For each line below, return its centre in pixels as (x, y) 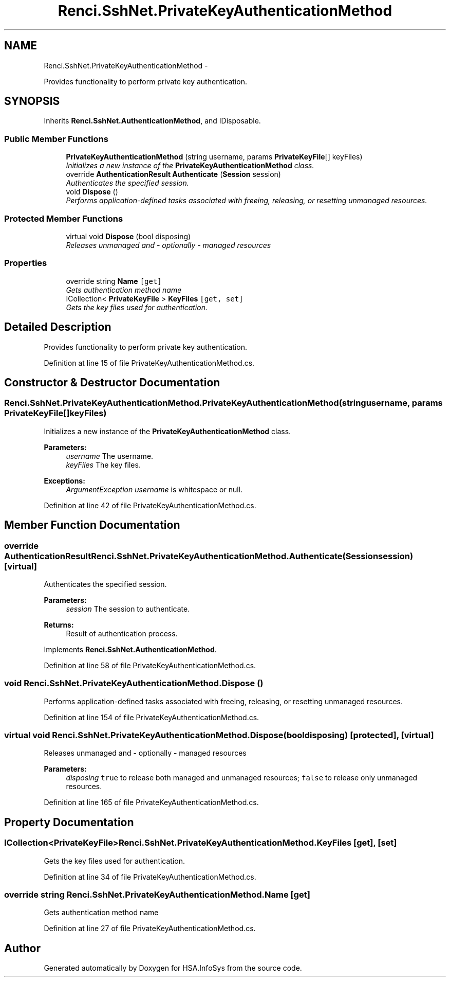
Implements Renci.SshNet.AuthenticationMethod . (130, 649)
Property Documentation (69, 822)
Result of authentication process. (122, 633)
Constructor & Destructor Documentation (112, 382)
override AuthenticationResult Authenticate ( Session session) (173, 174)
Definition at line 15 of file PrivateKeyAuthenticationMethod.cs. (149, 363)
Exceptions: (64, 480)
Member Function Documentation (92, 525)
